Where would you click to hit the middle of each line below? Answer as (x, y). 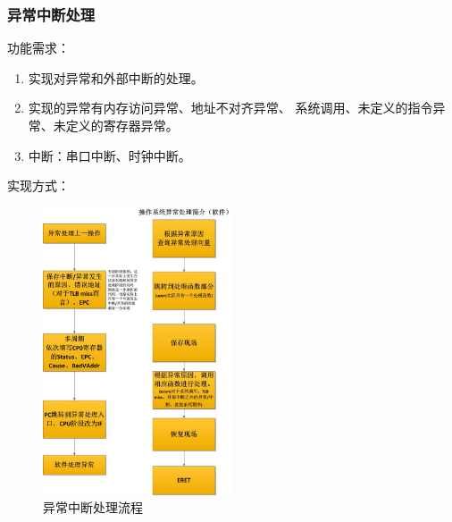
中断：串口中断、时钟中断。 (109, 155)
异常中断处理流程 (93, 507)
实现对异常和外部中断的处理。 (116, 77)
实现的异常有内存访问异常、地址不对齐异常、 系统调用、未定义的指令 (230, 108)
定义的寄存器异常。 (122, 125)
